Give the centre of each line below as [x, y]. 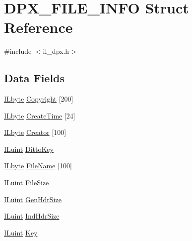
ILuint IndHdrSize [32, 216]
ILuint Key [21, 232]
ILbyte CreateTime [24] [40, 115]
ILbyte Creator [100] [35, 132]
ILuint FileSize [27, 182]
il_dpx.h [56, 51]
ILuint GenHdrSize [33, 199]
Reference [38, 27]
